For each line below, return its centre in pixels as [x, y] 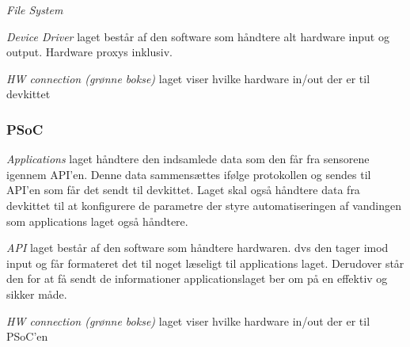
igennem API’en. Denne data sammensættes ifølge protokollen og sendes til [189, 174]
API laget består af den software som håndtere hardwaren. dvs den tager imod [197, 248]
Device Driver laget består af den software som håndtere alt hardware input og [198, 36]
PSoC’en [27, 336]
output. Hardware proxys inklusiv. [89, 52]
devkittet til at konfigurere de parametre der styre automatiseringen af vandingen [204, 205]
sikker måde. [37, 294]
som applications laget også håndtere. [97, 221]
